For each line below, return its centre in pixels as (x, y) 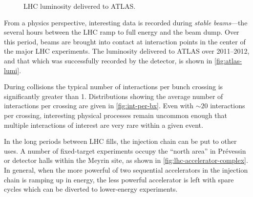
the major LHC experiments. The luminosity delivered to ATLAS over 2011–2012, (127, 51)
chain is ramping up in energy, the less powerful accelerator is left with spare (119, 179)
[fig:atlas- (228, 60)
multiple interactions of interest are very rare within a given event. (104, 125)
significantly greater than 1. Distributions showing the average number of (114, 96)
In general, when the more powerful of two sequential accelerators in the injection (126, 169)
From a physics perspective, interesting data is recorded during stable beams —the (126, 22)
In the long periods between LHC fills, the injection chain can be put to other (120, 141)
